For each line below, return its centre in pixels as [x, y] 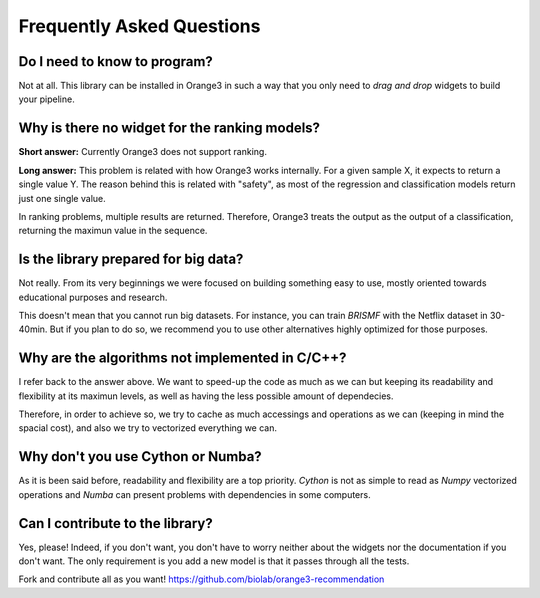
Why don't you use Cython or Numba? [140, 456]
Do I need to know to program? [116, 61]
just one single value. [62, 198]
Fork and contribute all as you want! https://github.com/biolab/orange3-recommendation [201, 579]
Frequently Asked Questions [139, 26]
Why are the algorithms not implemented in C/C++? [182, 358]
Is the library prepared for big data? [131, 259]
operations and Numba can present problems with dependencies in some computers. [194, 494]
